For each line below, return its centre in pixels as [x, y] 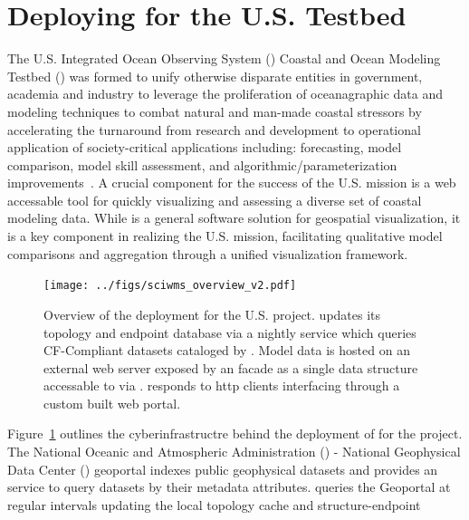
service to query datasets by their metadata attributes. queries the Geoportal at [229, 487]
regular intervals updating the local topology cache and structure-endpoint [214, 504]
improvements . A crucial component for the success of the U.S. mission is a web [232, 183]
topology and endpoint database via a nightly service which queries [230, 332]
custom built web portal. [112, 403]
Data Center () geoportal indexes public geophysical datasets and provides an [223, 469]
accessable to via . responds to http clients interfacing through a [222, 385]
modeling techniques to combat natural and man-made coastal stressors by [215, 111]
